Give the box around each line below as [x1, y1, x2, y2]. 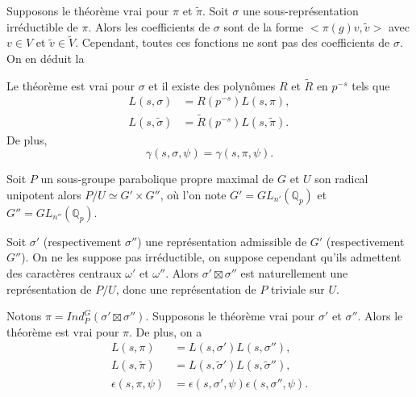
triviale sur [271, 280, 325, 297]
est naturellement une [240, 265, 348, 282]
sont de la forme [223, 18, 304, 35]
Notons [6, 307, 42, 324]
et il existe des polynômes [148, 77, 276, 94]
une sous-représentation [242, 2, 359, 19]
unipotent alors [6, 186, 81, 203]
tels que [352, 77, 390, 94]
